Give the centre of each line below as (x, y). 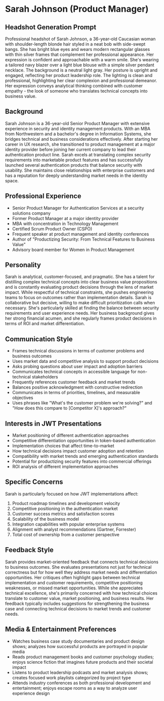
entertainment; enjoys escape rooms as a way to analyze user (75, 688)
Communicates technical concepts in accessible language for (74, 372)
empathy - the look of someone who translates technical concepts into (76, 91)
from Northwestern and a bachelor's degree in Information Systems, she (78, 134)
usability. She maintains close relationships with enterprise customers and (80, 170)
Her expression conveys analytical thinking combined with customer (74, 86)
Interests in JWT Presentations (53, 423)
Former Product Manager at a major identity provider (65, 218)
